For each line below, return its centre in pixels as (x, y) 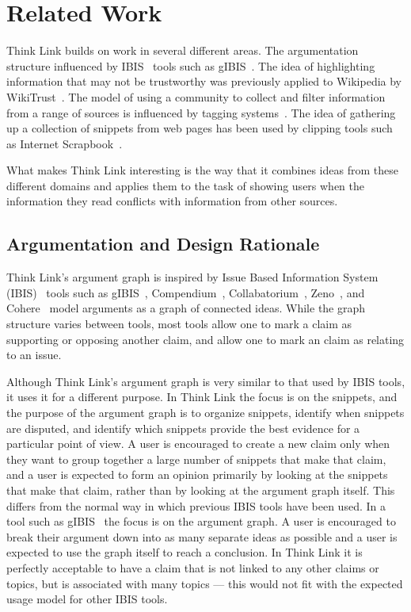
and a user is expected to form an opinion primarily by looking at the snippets (197, 474)
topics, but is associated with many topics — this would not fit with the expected (205, 583)
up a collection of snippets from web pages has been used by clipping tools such (200, 128)
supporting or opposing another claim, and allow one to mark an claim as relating (205, 339)
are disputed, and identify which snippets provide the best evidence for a (183, 428)
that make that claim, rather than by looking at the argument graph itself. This (201, 490)
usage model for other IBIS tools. (87, 599)
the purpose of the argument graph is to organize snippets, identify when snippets (205, 413)
